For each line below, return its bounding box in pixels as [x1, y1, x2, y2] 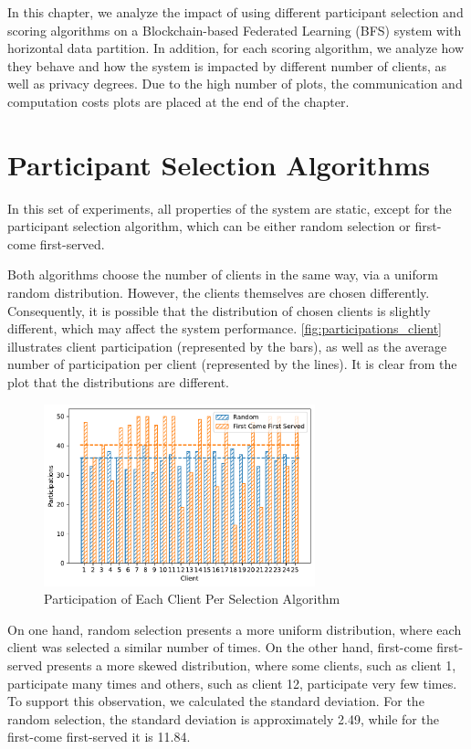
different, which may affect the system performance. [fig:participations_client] [7, 319, 442, 338]
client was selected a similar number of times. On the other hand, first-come [7, 638, 433, 657]
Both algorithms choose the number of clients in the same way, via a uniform [7, 265, 438, 284]
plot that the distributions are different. [7, 373, 229, 392]
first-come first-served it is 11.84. [7, 727, 191, 746]
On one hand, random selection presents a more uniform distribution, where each [7, 619, 462, 638]
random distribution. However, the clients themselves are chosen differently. [7, 283, 430, 302]
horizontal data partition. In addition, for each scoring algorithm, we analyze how [7, 38, 465, 58]
